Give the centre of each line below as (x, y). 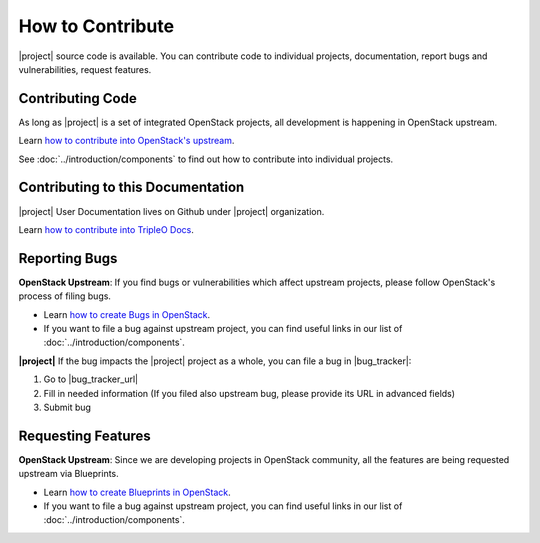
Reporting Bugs (68, 258)
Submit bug (67, 407)
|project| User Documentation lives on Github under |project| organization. (171, 211)
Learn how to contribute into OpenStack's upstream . (126, 141)
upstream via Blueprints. (68, 474)
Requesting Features (85, 435)
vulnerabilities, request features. (85, 69)
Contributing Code (77, 98)
